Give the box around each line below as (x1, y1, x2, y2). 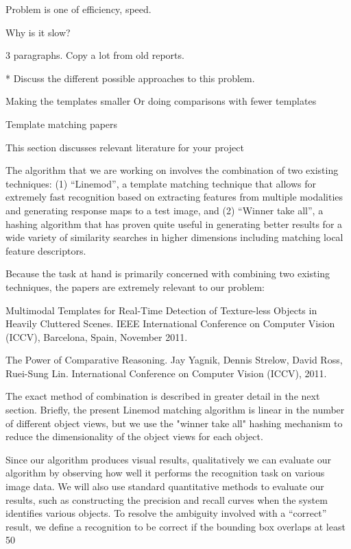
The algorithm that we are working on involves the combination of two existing (5, 163, 339, 177)
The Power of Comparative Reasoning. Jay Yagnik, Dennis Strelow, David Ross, (5, 353, 343, 367)
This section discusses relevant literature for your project (5, 140, 244, 154)
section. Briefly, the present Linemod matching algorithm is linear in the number (5, 403, 345, 417)
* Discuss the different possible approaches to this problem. (5, 71, 255, 85)
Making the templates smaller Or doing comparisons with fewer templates (5, 94, 317, 108)
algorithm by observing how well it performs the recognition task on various (5, 465, 325, 480)
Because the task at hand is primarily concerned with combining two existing (5, 266, 330, 281)
